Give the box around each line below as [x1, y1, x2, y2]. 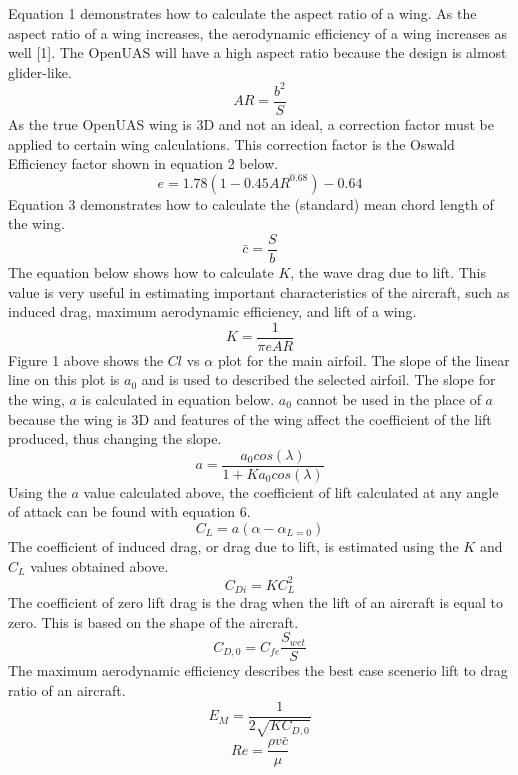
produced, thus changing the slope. [8, 428, 222, 449]
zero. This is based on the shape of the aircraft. [8, 611, 299, 632]
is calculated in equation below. [81, 389, 275, 409]
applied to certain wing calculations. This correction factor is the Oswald [8, 133, 455, 154]
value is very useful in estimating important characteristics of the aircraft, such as [8, 281, 510, 302]
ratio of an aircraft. [8, 680, 126, 701]
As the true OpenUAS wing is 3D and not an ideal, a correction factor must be [8, 113, 494, 134]
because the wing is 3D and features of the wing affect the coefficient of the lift [8, 408, 492, 429]
